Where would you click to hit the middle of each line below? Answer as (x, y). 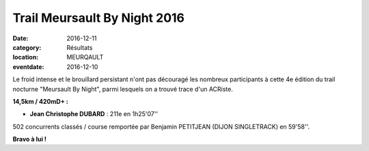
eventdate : (28, 67)
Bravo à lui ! (30, 139)
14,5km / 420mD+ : (40, 101)
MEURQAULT (85, 57)
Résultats (80, 47)
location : (26, 57)
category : (27, 47)
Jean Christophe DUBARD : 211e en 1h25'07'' (94, 114)
